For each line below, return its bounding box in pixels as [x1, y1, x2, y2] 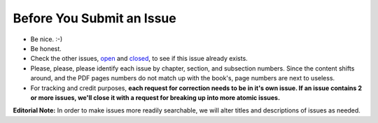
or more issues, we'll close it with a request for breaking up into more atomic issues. [30, 93, 280, 101]
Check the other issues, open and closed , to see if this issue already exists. [30, 55, 248, 63]
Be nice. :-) [30, 35, 63, 43]
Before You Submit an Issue [13, 10, 176, 26]
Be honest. [30, 44, 62, 52]
